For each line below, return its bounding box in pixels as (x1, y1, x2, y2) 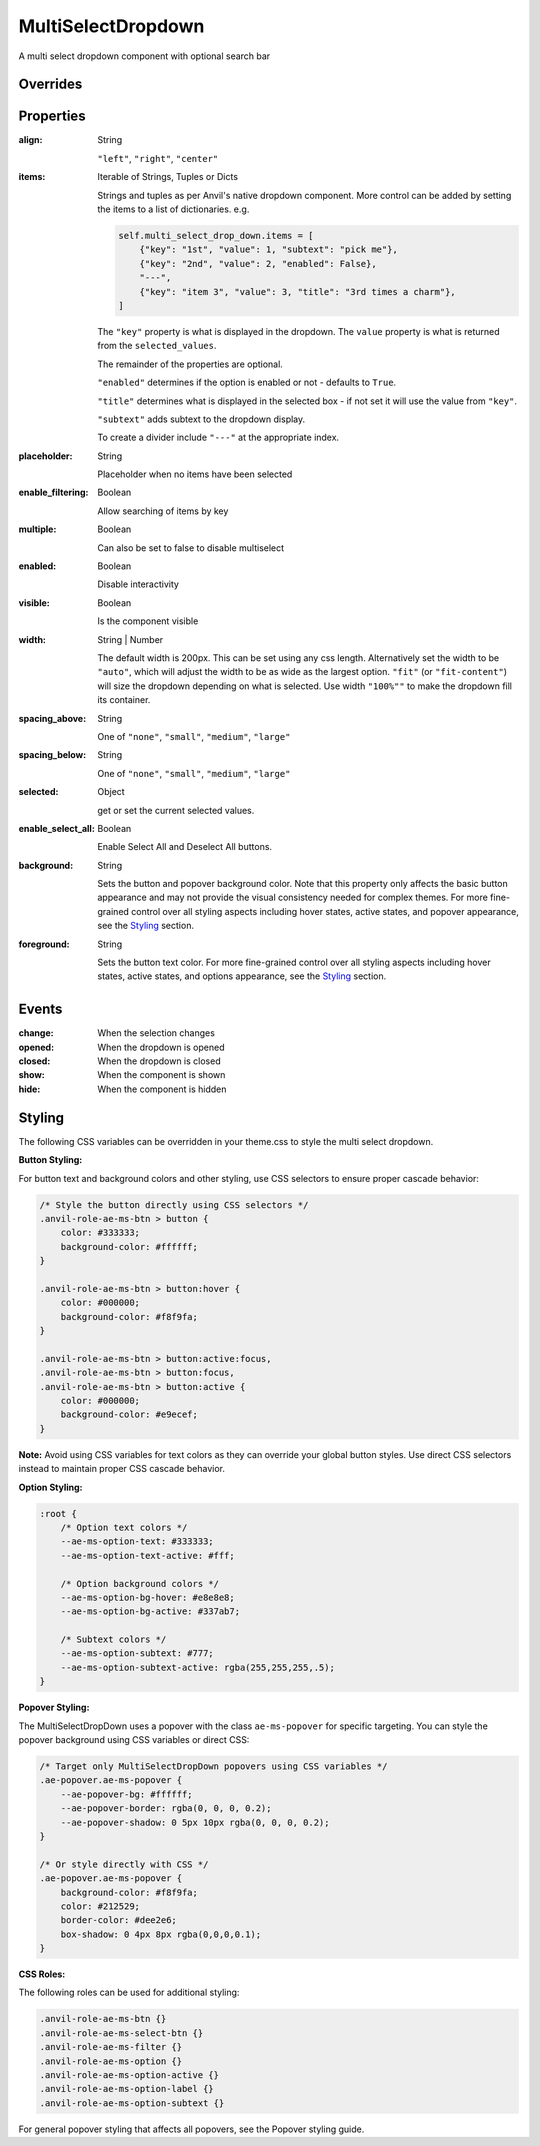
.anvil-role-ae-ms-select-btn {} (39, 2027, 204, 2039)
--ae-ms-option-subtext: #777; (60, 1648, 214, 1659)
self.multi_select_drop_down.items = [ (118, 230, 314, 242)
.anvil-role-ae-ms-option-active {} (39, 2069, 220, 2080)
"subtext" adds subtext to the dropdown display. (97, 413, 306, 425)
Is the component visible (97, 615, 199, 627)
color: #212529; (60, 1900, 140, 1912)
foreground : (18, 938, 70, 950)
